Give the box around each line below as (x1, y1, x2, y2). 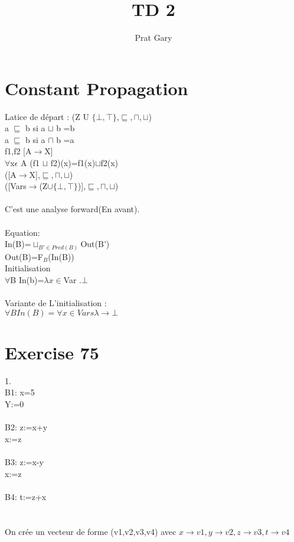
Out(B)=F (5, 250, 43, 262)
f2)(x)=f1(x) (50, 157, 96, 169)
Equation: (5, 226, 40, 238)
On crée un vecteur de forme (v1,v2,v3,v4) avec (5, 525, 177, 537)
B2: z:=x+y (5, 421, 48, 433)
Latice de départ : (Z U (5, 110, 89, 122)
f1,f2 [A (5, 145, 32, 157)
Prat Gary (135, 31, 172, 44)
